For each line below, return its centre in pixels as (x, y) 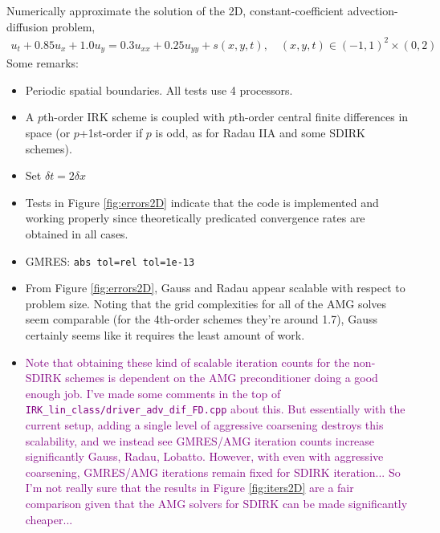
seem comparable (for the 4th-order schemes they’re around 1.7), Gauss (201, 319)
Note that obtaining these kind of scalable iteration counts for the (187, 362)
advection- (373, 10)
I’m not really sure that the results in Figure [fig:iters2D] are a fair (189, 488)
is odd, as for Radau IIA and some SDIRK (260, 132)
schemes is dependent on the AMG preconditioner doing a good (222, 378)
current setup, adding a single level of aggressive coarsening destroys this (204, 424)
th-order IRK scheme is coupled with (134, 117)
